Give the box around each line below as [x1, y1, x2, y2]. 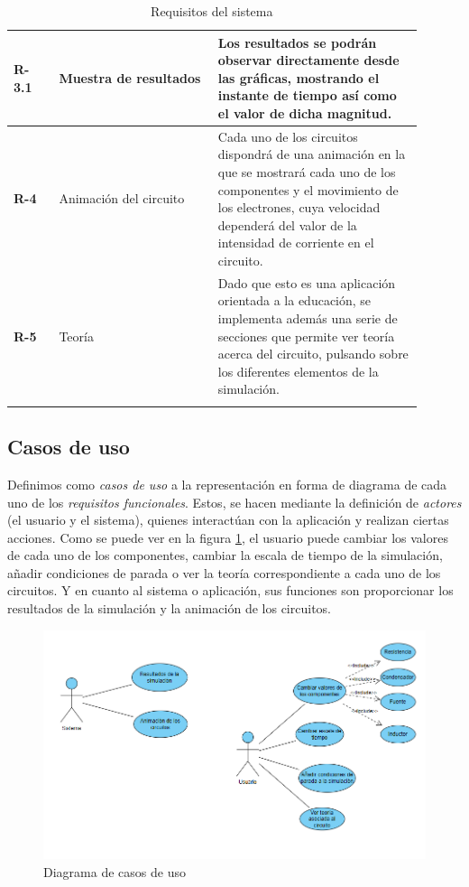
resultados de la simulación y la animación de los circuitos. [7, 599, 332, 618]
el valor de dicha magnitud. [217, 103, 392, 122]
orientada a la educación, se [217, 291, 372, 310]
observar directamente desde [217, 51, 400, 70]
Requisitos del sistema [151, 2, 273, 20]
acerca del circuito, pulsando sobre [217, 344, 409, 363]
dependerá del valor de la [217, 215, 357, 234]
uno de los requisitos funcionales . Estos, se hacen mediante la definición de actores [7, 492, 462, 511]
